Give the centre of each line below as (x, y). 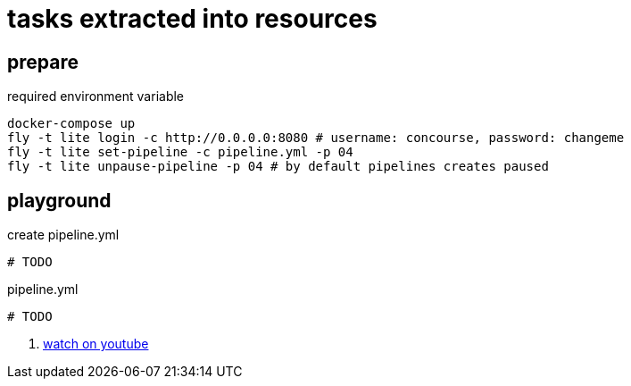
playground (59, 200)
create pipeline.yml (63, 235)
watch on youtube (96, 344)
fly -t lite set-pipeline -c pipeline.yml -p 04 (180, 152)
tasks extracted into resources (192, 19)
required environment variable (96, 96)
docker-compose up (71, 124)
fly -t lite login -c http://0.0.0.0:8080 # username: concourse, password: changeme (316, 138)
